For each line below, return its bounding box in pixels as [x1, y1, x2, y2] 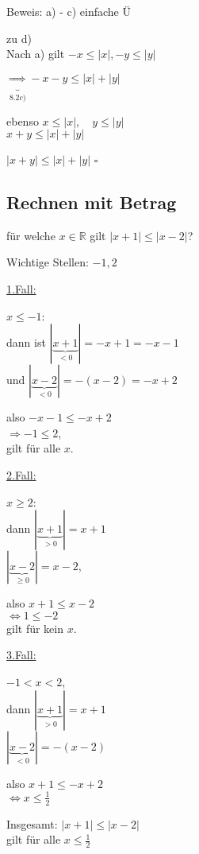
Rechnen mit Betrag [6, 190, 177, 215]
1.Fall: [6, 281, 36, 297]
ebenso [6, 112, 39, 129]
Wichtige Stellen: [6, 254, 89, 270]
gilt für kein [6, 619, 64, 636]
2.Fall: [6, 467, 36, 483]
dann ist [6, 334, 46, 351]
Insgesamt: [6, 815, 58, 832]
